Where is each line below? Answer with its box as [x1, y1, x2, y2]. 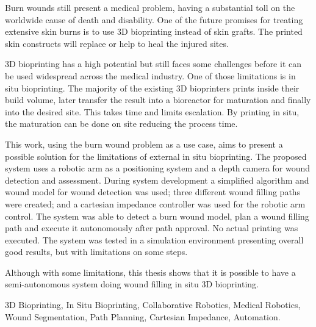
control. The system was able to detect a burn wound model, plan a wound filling [5, 209, 309, 222]
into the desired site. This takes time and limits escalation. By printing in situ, [5, 105, 300, 118]
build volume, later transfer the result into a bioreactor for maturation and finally [5, 93, 311, 106]
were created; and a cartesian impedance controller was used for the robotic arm [5, 197, 306, 210]
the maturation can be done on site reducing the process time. [5, 117, 238, 130]
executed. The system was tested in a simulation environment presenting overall [5, 233, 304, 246]
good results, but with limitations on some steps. [5, 245, 188, 258]
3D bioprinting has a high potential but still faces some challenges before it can [5, 57, 301, 70]
